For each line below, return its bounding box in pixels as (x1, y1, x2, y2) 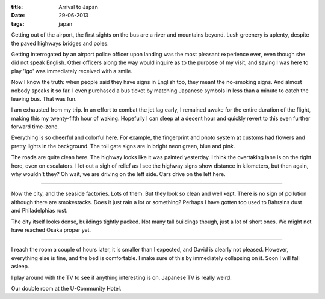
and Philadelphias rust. (11, 207, 68, 214)
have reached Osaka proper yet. (11, 226, 91, 234)
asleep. (11, 263, 29, 270)
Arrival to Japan (58, 4, 99, 10)
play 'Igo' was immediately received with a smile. (11, 67, 132, 74)
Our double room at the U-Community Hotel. (11, 285, 122, 292)
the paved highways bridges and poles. (11, 40, 110, 47)
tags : (11, 20, 25, 27)
